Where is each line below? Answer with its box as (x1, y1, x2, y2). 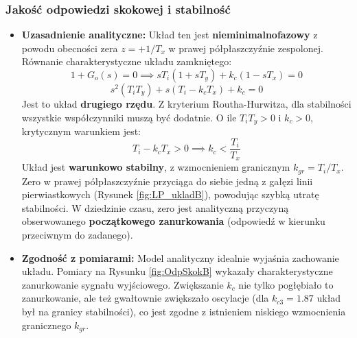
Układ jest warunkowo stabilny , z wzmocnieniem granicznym (21, 160, 290, 174)
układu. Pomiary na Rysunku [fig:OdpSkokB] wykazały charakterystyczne (21, 264, 333, 278)
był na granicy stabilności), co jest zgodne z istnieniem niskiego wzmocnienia (21, 304, 346, 318)
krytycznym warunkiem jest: (21, 124, 141, 138)
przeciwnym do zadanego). (21, 227, 133, 241)
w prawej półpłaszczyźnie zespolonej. (168, 40, 323, 55)
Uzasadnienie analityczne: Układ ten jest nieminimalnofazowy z (21, 27, 318, 42)
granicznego (21, 317, 71, 332)
